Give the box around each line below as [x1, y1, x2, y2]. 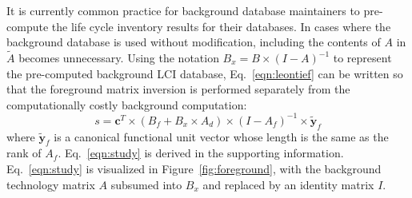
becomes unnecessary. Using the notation [18, 49, 219, 65]
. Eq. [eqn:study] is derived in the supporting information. [58, 145, 344, 161]
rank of [6, 145, 42, 161]
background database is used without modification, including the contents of [6, 34, 381, 50]
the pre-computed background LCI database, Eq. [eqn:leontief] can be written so [6, 65, 403, 81]
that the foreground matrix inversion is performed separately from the [6, 81, 350, 97]
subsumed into [110, 176, 182, 192]
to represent [333, 49, 392, 65]
